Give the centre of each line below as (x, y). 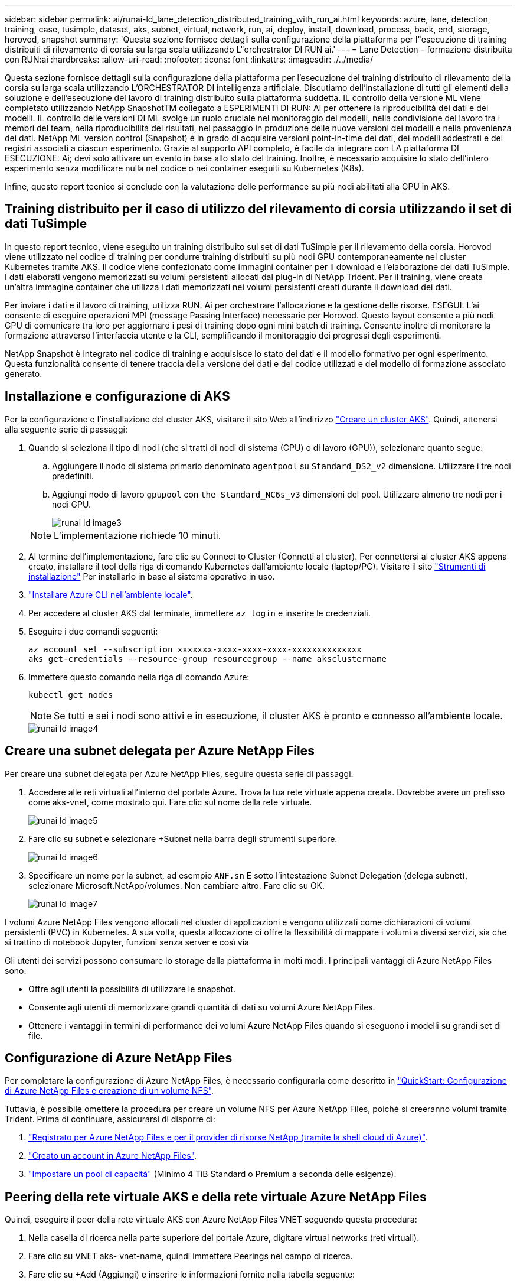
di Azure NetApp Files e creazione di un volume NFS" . (109, 1091)
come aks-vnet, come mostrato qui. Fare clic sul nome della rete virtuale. (170, 802)
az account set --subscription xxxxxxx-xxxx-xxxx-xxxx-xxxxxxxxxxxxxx (195, 649)
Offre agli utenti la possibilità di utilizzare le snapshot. (132, 989)
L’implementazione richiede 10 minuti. (138, 535)
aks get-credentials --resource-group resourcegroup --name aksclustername (207, 659)
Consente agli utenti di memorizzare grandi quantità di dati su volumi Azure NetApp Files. (202, 1007)
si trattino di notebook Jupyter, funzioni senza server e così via (127, 942)
